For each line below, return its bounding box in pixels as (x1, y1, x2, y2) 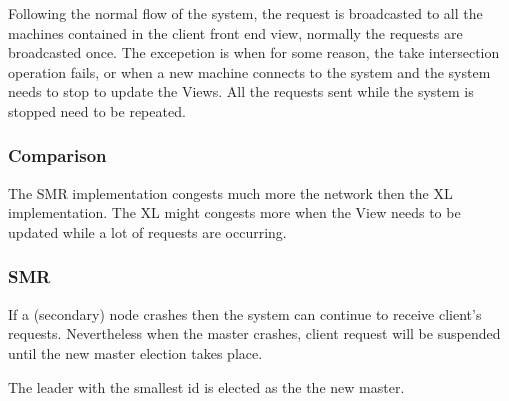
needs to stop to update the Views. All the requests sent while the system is (8, 81, 474, 102)
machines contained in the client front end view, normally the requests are (8, 22, 463, 43)
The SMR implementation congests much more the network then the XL (8, 182, 453, 203)
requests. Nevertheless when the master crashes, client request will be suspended (8, 323, 501, 344)
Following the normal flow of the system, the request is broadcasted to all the (8, 3, 483, 23)
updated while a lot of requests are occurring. (8, 221, 287, 242)
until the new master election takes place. (8, 342, 263, 363)
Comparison (8, 143, 107, 168)
